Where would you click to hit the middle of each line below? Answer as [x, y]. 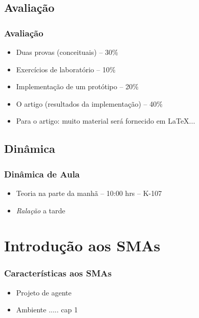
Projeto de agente [44, 292]
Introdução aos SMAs [82, 245]
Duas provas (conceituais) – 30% [67, 52]
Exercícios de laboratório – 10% [66, 69]
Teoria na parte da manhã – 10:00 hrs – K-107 [89, 193]
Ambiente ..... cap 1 [47, 310]
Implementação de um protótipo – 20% [77, 86]
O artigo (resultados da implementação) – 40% [89, 103]
